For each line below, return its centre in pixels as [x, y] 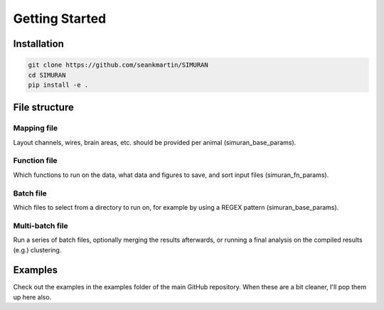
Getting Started [60, 18]
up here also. [32, 297]
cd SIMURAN [47, 75]
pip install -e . [58, 85]
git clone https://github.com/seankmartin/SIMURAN [118, 65]
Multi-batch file [41, 225]
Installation [38, 44]
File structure [43, 108]
